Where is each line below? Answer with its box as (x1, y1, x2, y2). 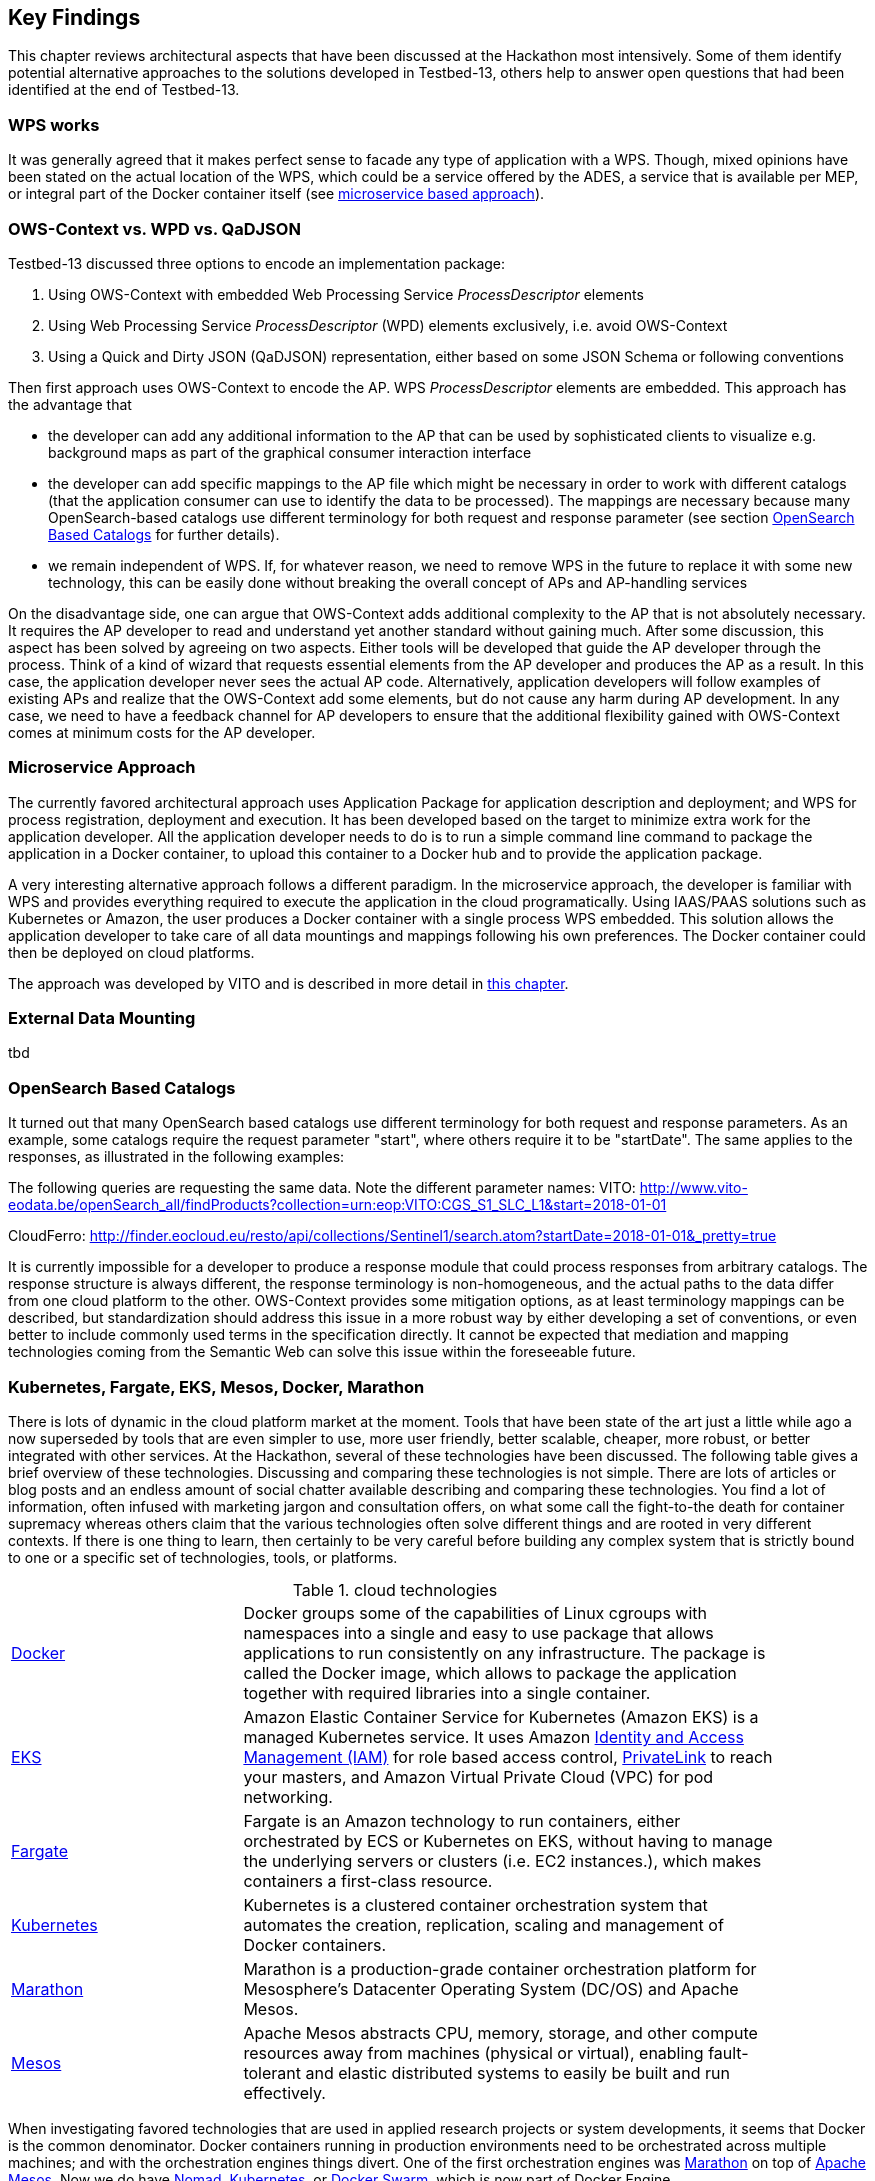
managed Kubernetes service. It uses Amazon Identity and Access (243, 1726, 744, 1747)
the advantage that (8, 395, 132, 413)
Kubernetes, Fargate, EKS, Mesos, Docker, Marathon (8, 1376, 425, 1397)
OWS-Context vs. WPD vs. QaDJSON (8, 218, 301, 239)
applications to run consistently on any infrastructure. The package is (243, 1642, 766, 1663)
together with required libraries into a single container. (243, 1682, 651, 1703)
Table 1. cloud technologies (292, 1579, 498, 1600)
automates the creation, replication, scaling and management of (243, 1914, 724, 1935)
